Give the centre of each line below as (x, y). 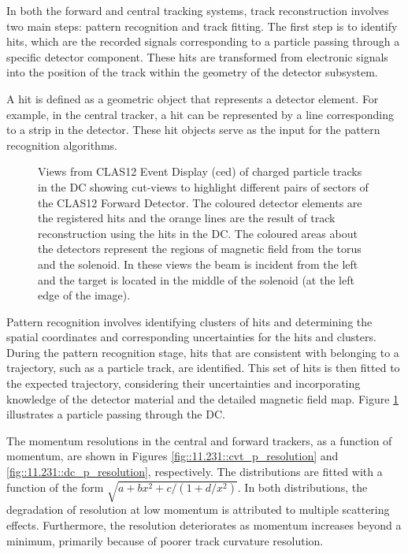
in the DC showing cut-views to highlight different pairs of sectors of (203, 186)
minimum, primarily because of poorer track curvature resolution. (165, 540)
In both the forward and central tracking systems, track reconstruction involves (198, 10)
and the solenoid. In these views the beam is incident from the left (198, 264)
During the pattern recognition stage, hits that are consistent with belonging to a (203, 352)
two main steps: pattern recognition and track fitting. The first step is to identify (202, 26)
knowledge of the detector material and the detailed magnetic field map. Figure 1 (203, 398)
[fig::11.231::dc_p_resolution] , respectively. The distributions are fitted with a (195, 472)
